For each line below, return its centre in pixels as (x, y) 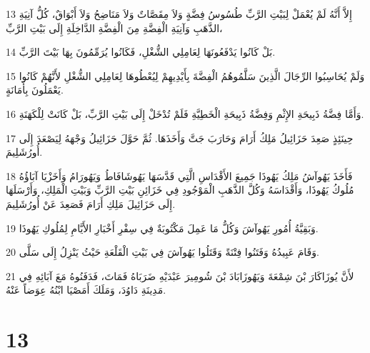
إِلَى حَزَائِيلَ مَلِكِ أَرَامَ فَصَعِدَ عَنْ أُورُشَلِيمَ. (91, 203)
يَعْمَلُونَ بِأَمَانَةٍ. (35, 90)
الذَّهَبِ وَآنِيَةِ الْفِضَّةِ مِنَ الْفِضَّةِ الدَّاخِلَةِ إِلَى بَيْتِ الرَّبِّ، (114, 28)
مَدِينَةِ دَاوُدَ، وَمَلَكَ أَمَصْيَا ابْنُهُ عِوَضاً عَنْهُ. (86, 290)
